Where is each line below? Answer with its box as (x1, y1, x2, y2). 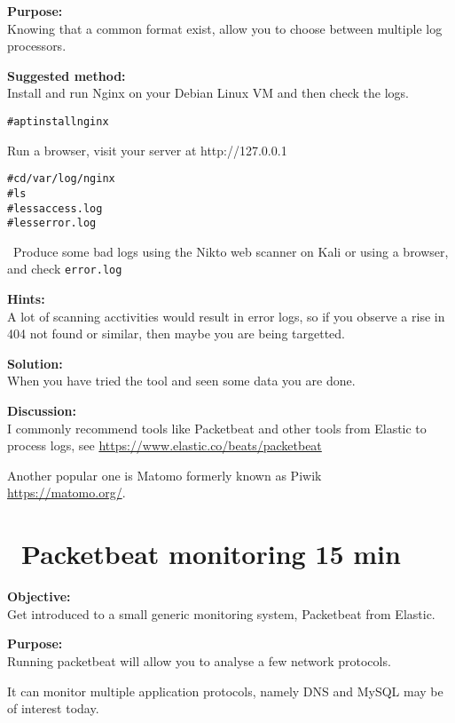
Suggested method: (7, 66, 126, 84)
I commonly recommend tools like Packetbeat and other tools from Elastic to (7, 418, 427, 437)
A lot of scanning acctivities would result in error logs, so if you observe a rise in (7, 306, 445, 325)
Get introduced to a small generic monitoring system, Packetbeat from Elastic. (7, 604, 435, 623)
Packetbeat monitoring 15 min (21, 536, 401, 572)
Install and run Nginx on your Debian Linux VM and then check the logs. (7, 83, 409, 102)
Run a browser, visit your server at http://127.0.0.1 (7, 140, 287, 159)
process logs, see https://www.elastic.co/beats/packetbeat (7, 436, 322, 455)
